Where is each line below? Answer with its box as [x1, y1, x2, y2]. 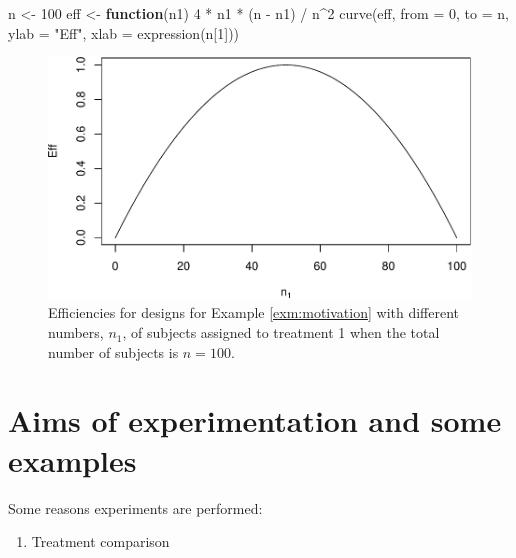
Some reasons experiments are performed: [8, 497, 263, 518]
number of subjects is [48, 341, 179, 362]
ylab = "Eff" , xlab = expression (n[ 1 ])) [8, 22, 240, 43]
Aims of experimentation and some [8, 400, 502, 441]
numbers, [48, 322, 104, 343]
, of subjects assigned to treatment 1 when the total [122, 322, 440, 343]
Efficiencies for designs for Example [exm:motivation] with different [48, 302, 460, 323]
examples [8, 439, 137, 480]
